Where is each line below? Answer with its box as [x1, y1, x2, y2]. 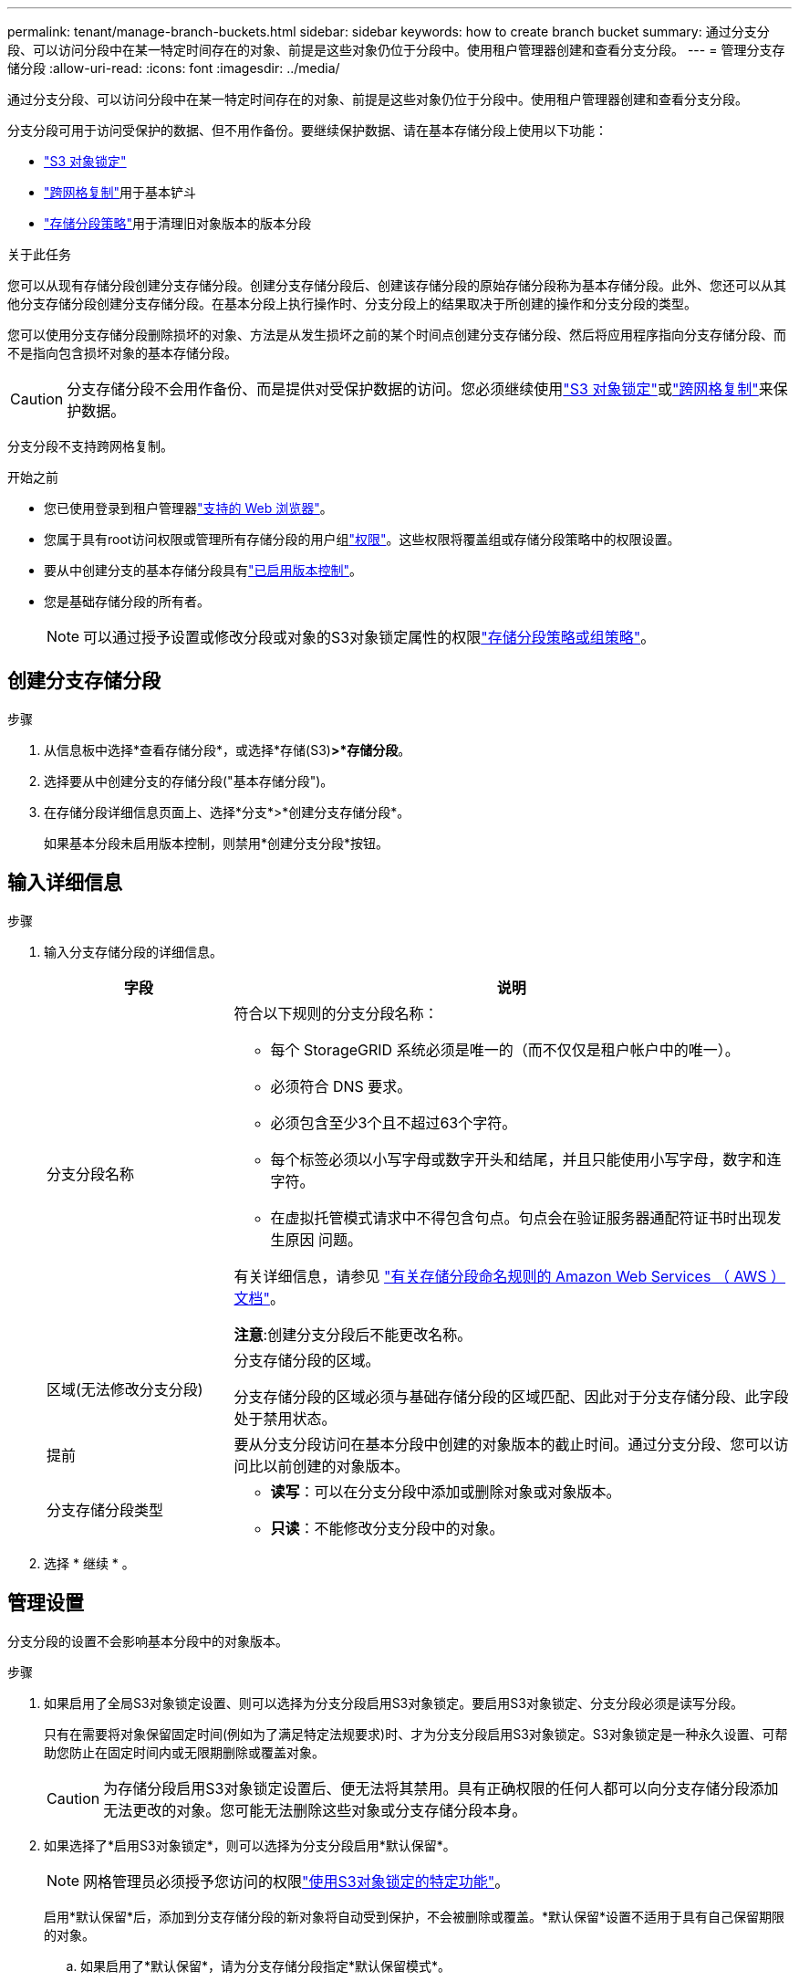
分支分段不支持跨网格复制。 [7, 438, 173, 454]
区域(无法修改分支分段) [47, 1379, 203, 1399]
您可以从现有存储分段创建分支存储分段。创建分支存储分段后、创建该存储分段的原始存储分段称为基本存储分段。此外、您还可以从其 [7, 278, 786, 293]
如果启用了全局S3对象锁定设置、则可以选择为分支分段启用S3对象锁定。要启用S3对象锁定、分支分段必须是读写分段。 [44, 1694, 743, 1711]
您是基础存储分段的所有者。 [44, 593, 210, 609]
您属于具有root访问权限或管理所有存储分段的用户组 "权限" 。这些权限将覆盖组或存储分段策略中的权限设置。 [44, 531, 680, 547]
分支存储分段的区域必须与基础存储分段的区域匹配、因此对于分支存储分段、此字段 [233, 1387, 789, 1406]
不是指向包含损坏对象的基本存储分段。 [7, 345, 237, 361]
